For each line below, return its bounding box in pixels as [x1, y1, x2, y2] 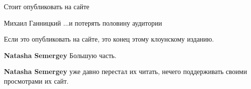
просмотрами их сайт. [4, 75, 69, 86]
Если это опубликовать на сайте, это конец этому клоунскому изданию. [4, 34, 214, 44]
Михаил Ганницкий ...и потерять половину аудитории [4, 17, 162, 28]
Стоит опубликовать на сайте [4, 1, 90, 11]
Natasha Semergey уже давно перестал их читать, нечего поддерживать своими [4, 66, 247, 76]
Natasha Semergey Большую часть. [4, 50, 117, 60]
